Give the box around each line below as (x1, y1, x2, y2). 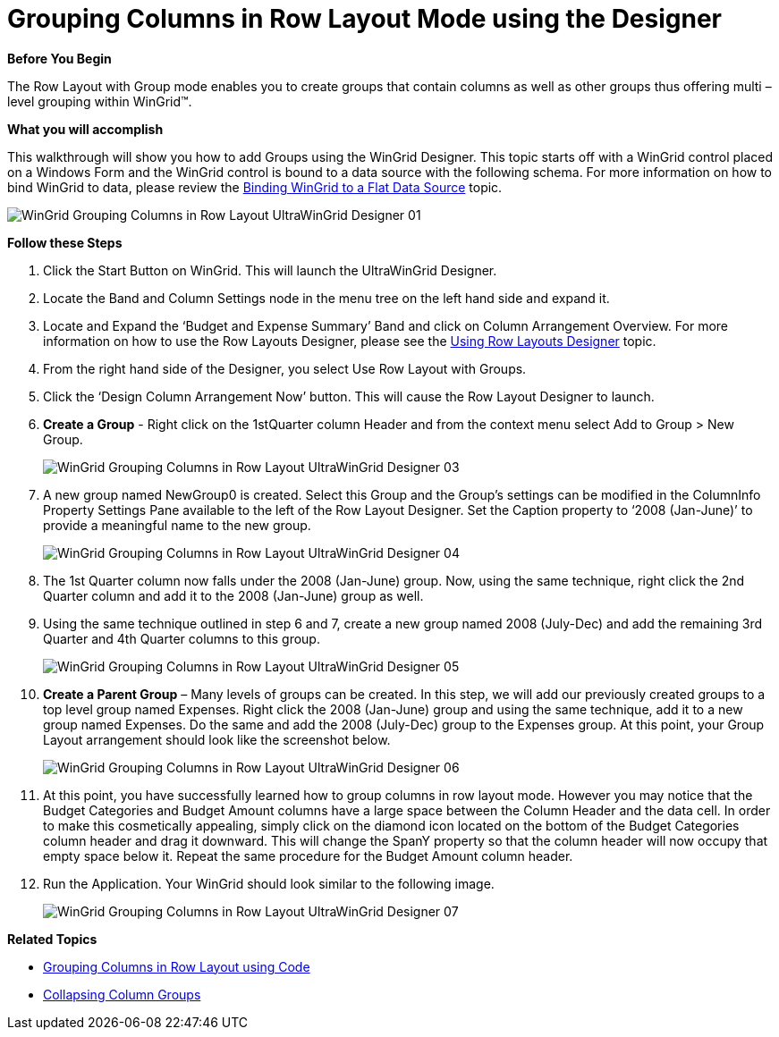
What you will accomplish (7, 121, 164, 137)
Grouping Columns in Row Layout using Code (43, 958, 310, 974)
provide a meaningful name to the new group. (43, 517, 311, 533)
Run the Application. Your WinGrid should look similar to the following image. (43, 875, 495, 891)
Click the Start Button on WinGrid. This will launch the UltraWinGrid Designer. (43, 262, 497, 278)
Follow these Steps (7, 234, 123, 250)
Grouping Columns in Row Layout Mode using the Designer (7, 4, 723, 34)
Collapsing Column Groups (43, 986, 201, 1002)
